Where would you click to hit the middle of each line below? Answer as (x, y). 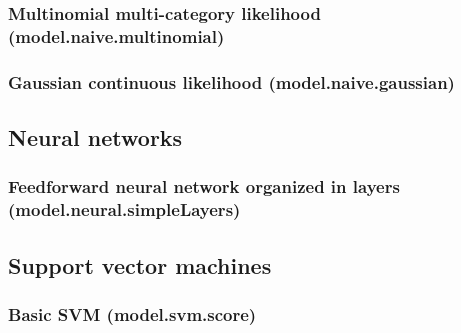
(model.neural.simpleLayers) (124, 209)
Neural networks (95, 137)
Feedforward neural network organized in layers (204, 186)
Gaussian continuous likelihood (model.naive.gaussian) (231, 81)
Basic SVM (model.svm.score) (132, 313)
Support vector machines (140, 264)
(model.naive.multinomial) (116, 35)
